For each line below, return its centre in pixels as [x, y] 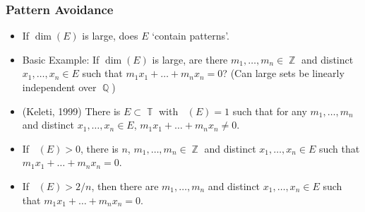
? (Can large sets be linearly [283, 73]
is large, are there [190, 59]
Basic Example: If [61, 59]
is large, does [110, 36]
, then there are [125, 185]
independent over [59, 87]
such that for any [270, 111]
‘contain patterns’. [191, 36]
